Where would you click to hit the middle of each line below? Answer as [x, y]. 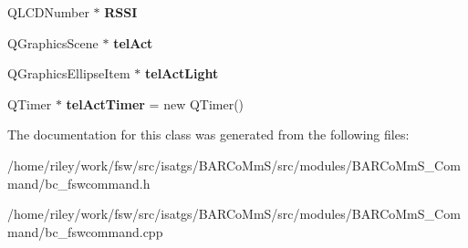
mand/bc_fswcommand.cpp [85, 231]
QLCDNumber [48, 12]
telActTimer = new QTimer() [155, 103]
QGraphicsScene [53, 42]
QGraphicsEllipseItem [69, 73]
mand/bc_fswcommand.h [79, 183]
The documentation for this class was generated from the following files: [208, 134]
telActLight [182, 73]
